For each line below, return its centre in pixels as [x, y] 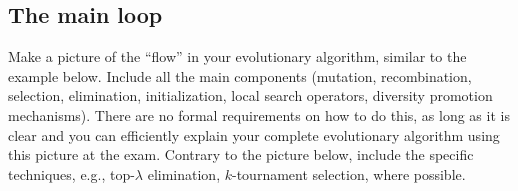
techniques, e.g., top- [71, 173]
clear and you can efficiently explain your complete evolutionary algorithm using [254, 134]
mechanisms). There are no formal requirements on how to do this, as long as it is [259, 114]
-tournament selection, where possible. [349, 173]
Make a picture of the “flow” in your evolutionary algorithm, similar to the [237, 56]
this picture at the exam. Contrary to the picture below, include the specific [241, 154]
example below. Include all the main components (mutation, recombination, [240, 75]
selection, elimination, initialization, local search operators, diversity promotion [250, 95]
